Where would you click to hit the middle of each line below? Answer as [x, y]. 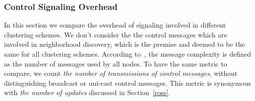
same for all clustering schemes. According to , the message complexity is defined [127, 54]
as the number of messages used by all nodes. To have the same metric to [116, 63]
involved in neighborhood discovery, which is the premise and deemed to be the [125, 44]
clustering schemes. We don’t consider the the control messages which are [116, 34]
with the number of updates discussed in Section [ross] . [87, 92]
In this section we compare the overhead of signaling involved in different [115, 25]
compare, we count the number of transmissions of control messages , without [121, 73]
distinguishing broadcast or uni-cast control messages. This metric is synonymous [127, 83]
